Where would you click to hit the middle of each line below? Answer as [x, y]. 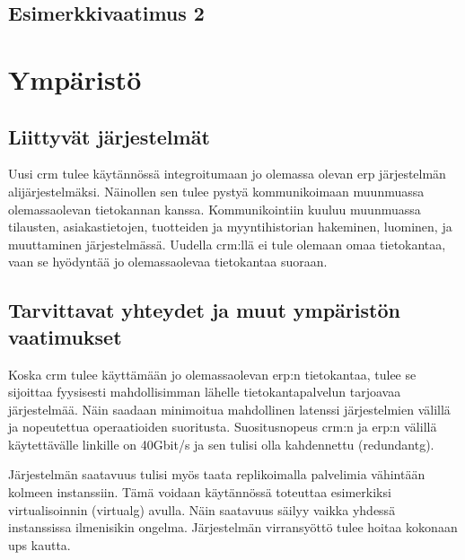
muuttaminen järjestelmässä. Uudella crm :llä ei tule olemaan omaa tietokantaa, [227, 244]
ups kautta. [39, 544]
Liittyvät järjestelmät [109, 136]
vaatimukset [65, 336]
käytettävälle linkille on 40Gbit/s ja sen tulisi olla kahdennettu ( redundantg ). [221, 444]
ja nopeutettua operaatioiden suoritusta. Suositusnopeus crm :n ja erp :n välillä [223, 427]
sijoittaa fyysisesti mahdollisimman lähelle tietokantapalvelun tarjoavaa [205, 392]
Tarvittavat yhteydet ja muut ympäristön [204, 310]
